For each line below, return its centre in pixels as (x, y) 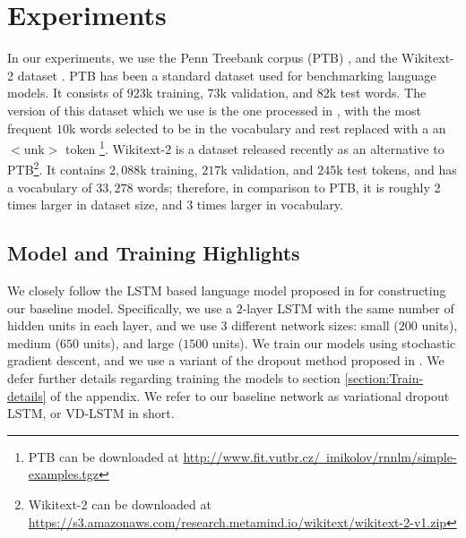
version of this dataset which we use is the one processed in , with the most (214, 110)
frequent (30, 128)
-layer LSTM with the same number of (348, 307)
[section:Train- (384, 377)
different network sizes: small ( (315, 325)
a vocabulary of (50, 187)
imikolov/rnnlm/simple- (391, 456)
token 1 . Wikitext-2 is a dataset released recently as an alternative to (255, 147)
